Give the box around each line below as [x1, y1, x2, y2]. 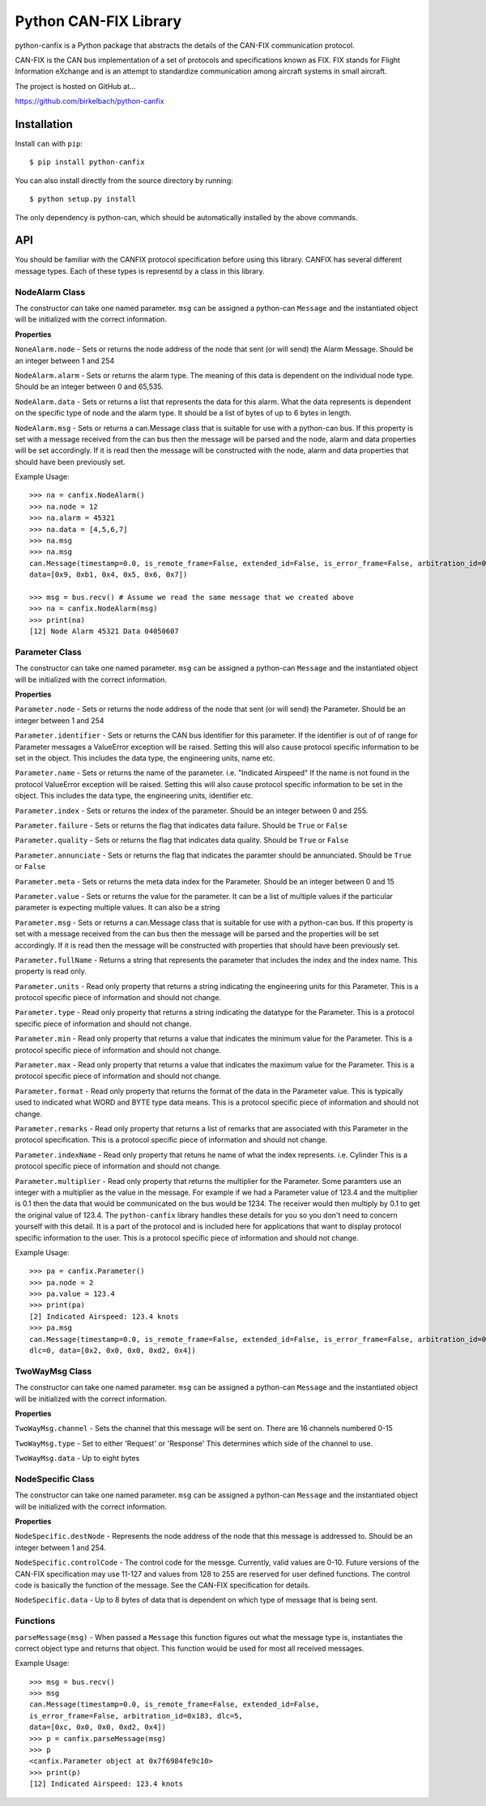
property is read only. [15, 966, 87, 976]
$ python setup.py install [29, 194, 137, 204]
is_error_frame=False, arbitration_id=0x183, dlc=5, [29, 1711, 243, 1720]
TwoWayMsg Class [15, 1365, 92, 1377]
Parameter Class [15, 646, 82, 658]
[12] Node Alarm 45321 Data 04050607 [29, 627, 180, 636]
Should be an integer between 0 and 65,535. [15, 381, 164, 392]
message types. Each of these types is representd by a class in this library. [15, 266, 265, 275]
